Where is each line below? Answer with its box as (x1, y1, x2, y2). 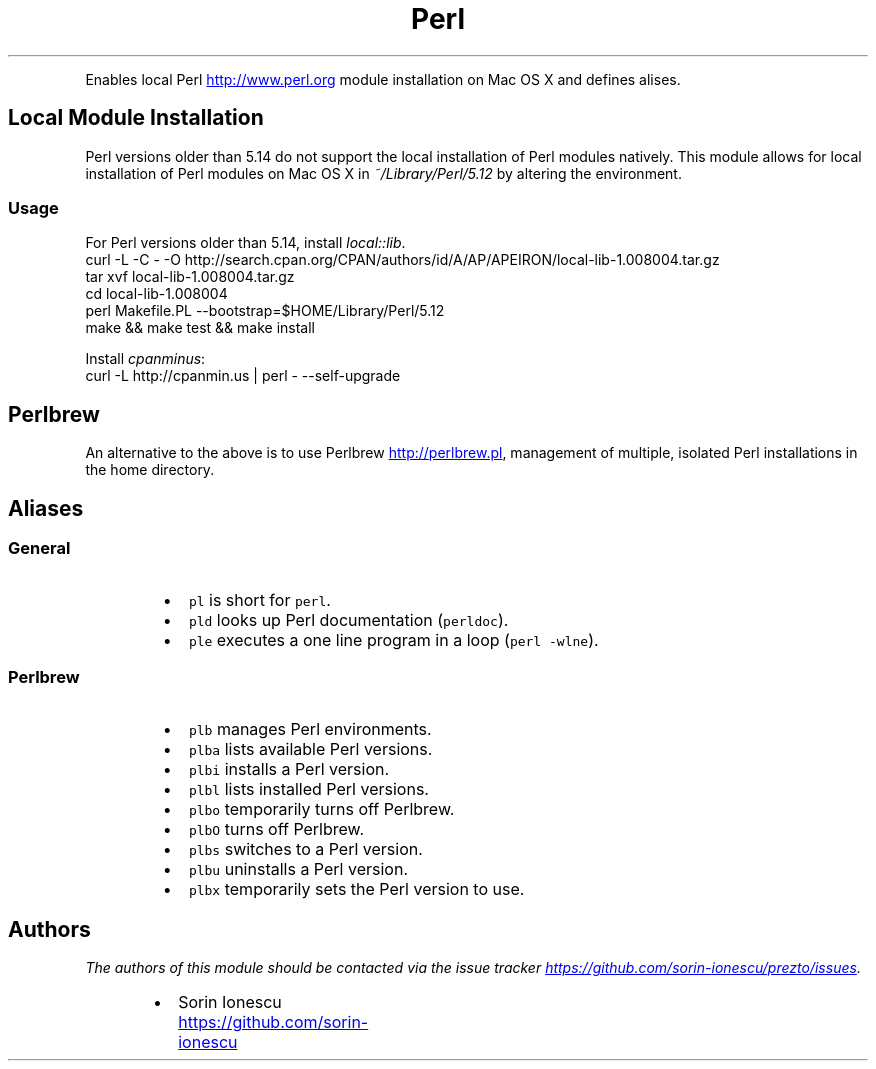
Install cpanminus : (85, 350, 206, 368)
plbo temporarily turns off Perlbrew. (188, 799, 455, 820)
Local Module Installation (8, 105, 264, 131)
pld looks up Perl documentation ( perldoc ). (188, 610, 509, 631)
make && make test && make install (85, 319, 315, 337)
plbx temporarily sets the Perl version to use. (188, 879, 525, 900)
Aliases (8, 495, 84, 521)
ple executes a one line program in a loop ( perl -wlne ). (188, 630, 599, 651)
